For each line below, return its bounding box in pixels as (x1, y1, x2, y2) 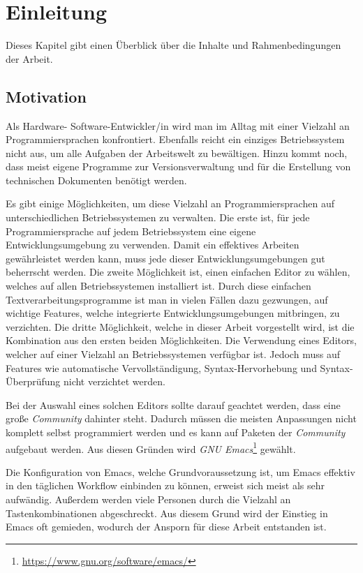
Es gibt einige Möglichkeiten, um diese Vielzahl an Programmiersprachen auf (6, 196, 334, 211)
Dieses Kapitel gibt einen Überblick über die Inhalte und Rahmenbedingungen (6, 38, 341, 52)
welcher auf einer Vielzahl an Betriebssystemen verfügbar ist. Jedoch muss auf (6, 347, 340, 362)
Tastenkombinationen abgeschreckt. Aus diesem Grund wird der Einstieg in (6, 505, 328, 520)
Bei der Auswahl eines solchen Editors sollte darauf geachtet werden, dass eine (6, 397, 341, 412)
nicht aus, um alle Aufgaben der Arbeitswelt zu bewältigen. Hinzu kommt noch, (6, 145, 348, 160)
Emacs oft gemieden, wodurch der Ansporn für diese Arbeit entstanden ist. (6, 519, 327, 534)
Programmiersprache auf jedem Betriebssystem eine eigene (6, 223, 256, 238)
